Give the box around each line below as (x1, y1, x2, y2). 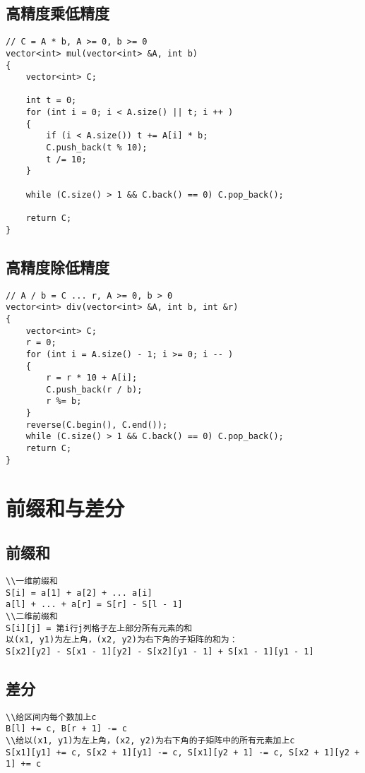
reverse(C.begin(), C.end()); (25, 419, 168, 430)
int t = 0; (25, 95, 77, 106)
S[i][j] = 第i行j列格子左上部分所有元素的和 (6, 623, 193, 633)
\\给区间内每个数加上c (6, 712, 97, 722)
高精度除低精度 (6, 256, 109, 277)
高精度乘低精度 (6, 2, 109, 24)
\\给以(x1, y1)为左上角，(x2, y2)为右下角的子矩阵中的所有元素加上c (6, 736, 295, 746)
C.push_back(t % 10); (46, 143, 148, 153)
